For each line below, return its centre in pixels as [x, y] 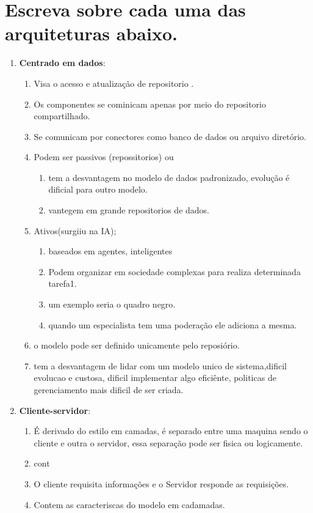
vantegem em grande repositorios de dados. [129, 210]
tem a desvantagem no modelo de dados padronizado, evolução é [169, 177]
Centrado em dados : [62, 63]
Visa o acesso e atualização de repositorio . [114, 83]
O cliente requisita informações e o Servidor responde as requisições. [161, 483]
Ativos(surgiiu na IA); [75, 230]
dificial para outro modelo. [98, 189]
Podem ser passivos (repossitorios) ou [104, 157]
